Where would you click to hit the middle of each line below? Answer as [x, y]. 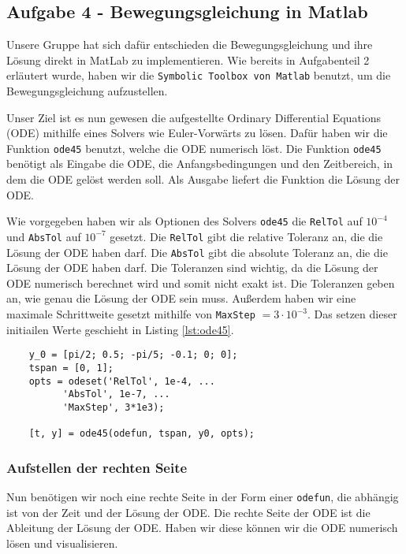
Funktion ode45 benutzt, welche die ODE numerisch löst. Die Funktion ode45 [194, 148]
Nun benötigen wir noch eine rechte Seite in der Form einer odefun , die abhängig [203, 497]
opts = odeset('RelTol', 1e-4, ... [122, 381]
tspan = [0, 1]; [71, 368]
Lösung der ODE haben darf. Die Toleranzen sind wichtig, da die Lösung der [192, 268]
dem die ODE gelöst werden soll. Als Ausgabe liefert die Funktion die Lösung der [203, 179]
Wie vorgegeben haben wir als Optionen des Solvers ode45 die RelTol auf [184, 221]
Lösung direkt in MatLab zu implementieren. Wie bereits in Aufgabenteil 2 [188, 59]
